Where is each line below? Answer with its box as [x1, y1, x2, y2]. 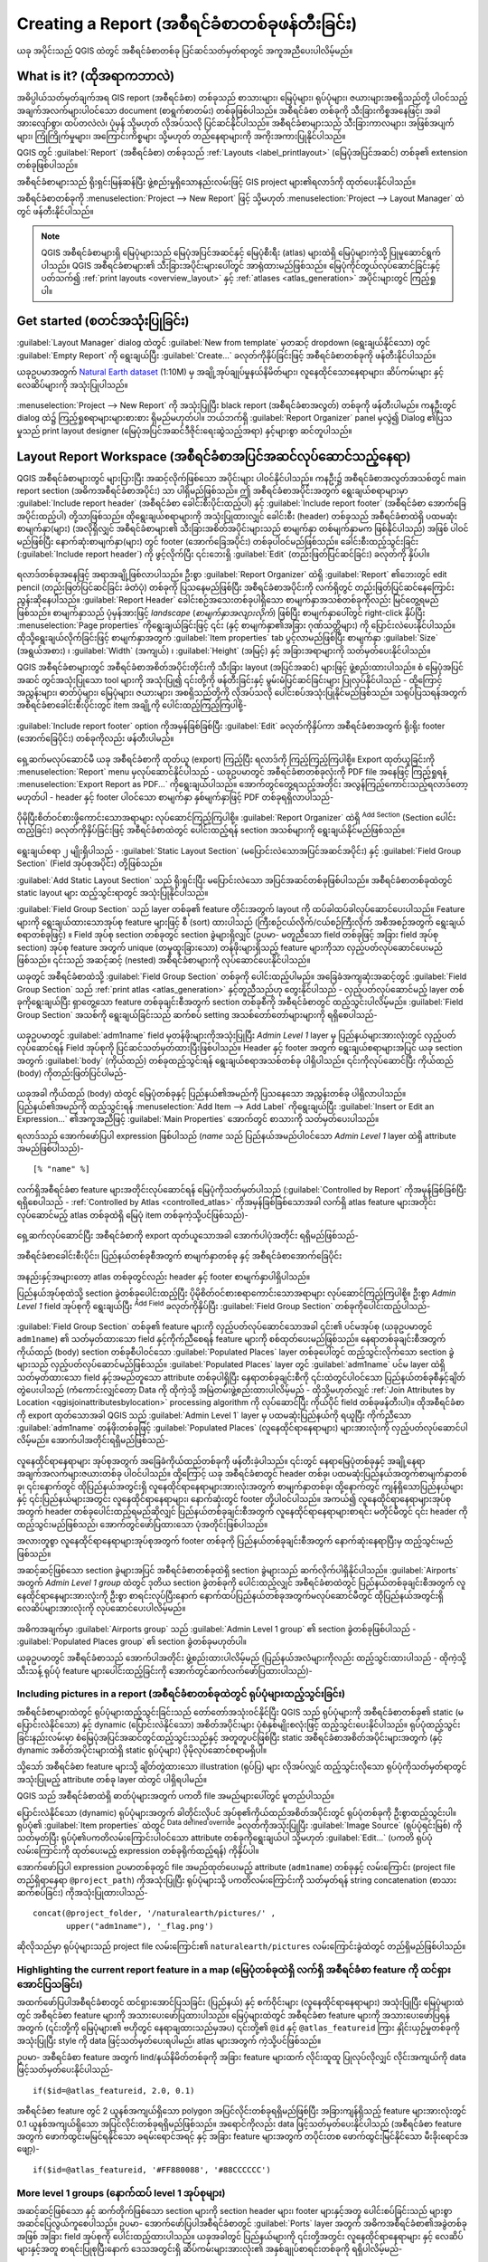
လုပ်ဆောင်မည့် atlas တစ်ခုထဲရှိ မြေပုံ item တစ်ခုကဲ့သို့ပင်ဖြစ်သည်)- [16, 1209, 249, 1221]
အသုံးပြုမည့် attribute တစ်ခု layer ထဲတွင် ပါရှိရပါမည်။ [16, 1773, 208, 1784]
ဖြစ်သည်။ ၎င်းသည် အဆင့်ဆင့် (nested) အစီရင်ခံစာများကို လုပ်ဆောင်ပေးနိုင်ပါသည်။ [16, 955, 311, 965]
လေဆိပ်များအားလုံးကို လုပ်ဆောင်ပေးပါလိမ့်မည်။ [16, 1602, 186, 1614]
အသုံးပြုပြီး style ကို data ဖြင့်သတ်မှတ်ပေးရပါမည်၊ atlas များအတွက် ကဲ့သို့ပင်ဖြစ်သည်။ [16, 2035, 322, 2046]
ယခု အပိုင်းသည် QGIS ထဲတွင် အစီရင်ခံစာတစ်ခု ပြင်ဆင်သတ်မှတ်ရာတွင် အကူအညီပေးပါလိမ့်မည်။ [16, 45, 353, 56]
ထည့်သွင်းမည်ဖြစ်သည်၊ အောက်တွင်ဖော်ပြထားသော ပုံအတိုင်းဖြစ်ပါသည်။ [16, 1518, 268, 1529]
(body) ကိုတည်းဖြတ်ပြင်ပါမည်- [16, 1068, 127, 1079]
